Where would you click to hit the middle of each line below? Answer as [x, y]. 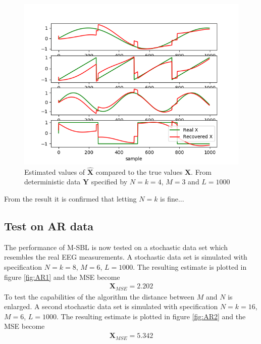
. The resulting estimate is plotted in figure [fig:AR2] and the [151, 316]
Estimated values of [55, 171]
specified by [109, 182]
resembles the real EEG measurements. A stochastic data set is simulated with [126, 257]
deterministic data [53, 182]
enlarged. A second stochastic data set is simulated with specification [111, 306]
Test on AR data [49, 226]
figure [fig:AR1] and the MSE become [62, 277]
